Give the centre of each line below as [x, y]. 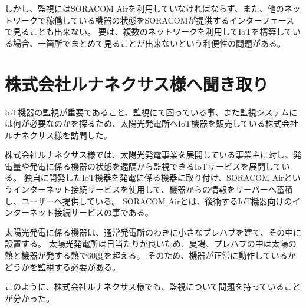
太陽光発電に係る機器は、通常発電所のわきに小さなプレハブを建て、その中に [153, 232]
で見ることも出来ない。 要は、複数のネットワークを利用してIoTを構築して [149, 32]
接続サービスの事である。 [103, 212]
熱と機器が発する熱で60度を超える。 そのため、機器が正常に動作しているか [150, 255]
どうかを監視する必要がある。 [62, 266]
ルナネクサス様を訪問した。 [58, 135]
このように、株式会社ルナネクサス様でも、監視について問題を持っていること [153, 287]
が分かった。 [29, 298]
